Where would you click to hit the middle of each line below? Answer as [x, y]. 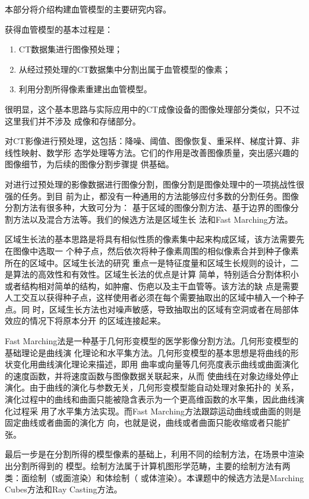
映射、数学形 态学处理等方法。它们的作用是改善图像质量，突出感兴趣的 [160, 152]
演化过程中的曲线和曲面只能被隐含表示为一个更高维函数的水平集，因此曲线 [150, 399]
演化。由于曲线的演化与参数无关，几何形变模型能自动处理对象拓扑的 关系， [152, 387]
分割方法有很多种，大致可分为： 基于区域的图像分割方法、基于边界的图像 [148, 208]
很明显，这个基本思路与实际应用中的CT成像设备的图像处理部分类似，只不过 [152, 109]
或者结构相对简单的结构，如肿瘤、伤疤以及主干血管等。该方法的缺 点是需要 [152, 286]
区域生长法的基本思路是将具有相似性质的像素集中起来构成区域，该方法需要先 [154, 239]
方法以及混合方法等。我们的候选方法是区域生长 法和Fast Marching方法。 [153, 219]
